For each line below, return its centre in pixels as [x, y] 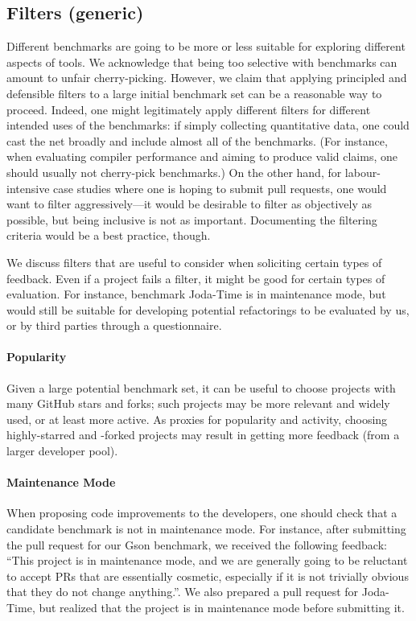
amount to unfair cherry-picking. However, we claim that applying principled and [207, 78]
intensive [28, 188]
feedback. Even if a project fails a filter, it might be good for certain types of [196, 278]
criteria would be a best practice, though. [109, 235]
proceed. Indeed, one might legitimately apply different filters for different [189, 109]
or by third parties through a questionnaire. [114, 325]
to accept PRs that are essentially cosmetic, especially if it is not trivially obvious [208, 576]
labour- [362, 172]
